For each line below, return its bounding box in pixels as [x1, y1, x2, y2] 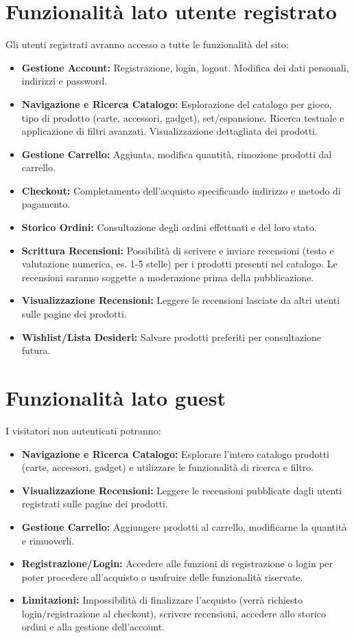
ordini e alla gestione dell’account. [21, 619, 165, 634]
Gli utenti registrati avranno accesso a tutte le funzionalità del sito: [5, 37, 289, 52]
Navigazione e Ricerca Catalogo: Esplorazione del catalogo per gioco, [21, 96, 332, 111]
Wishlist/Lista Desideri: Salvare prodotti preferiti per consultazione [21, 329, 322, 344]
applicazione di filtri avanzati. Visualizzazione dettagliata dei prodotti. [21, 124, 318, 138]
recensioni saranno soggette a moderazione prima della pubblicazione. [21, 269, 314, 284]
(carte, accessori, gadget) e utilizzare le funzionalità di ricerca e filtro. [21, 460, 314, 474]
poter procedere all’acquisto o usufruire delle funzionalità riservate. [21, 569, 303, 584]
